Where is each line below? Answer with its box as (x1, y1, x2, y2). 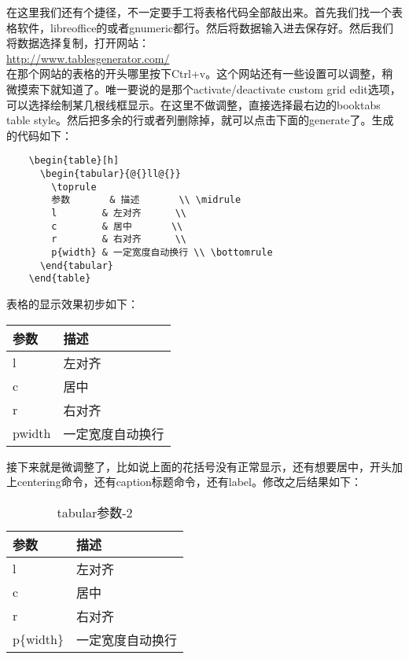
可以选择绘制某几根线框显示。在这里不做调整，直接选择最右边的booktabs (6, 96, 381, 112)
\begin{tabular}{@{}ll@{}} (39, 168, 181, 179)
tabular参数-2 (57, 503, 133, 521)
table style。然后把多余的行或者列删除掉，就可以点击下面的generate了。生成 (6, 112, 394, 128)
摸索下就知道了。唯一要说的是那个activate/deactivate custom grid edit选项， (17, 80, 401, 97)
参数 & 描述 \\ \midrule (51, 194, 241, 206)
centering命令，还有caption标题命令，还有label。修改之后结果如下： (17, 473, 362, 490)
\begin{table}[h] (28, 155, 120, 167)
